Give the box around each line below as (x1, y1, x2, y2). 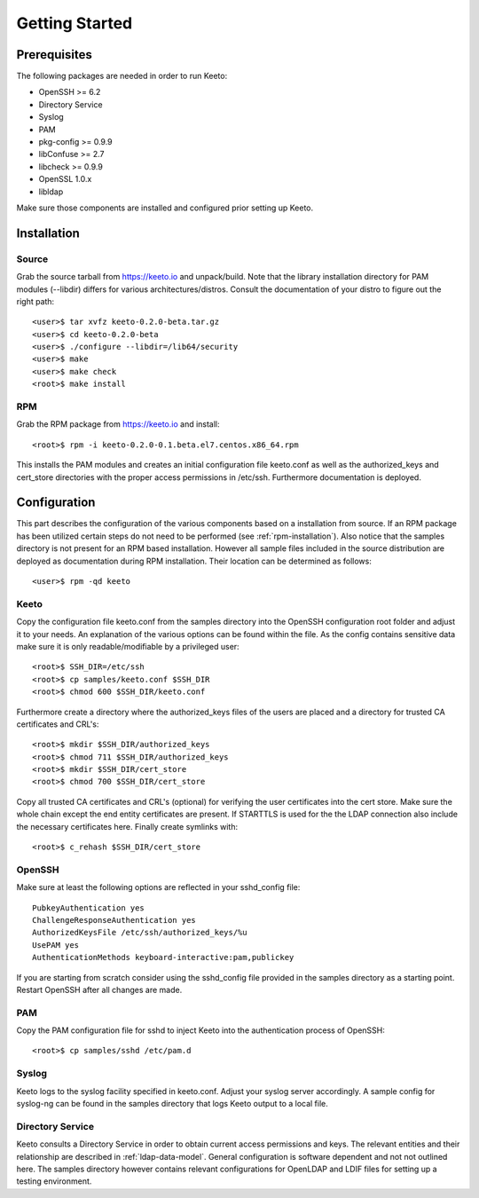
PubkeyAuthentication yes (32, 902, 145, 913)
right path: (16, 296, 55, 306)
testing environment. (16, 1176, 92, 1186)
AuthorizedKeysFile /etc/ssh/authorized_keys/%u (32, 927, 247, 938)
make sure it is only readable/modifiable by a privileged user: (16, 641, 239, 651)
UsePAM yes (32, 940, 80, 950)
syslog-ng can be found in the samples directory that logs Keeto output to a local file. (16, 1098, 328, 1108)
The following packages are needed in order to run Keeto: (16, 71, 228, 82)
